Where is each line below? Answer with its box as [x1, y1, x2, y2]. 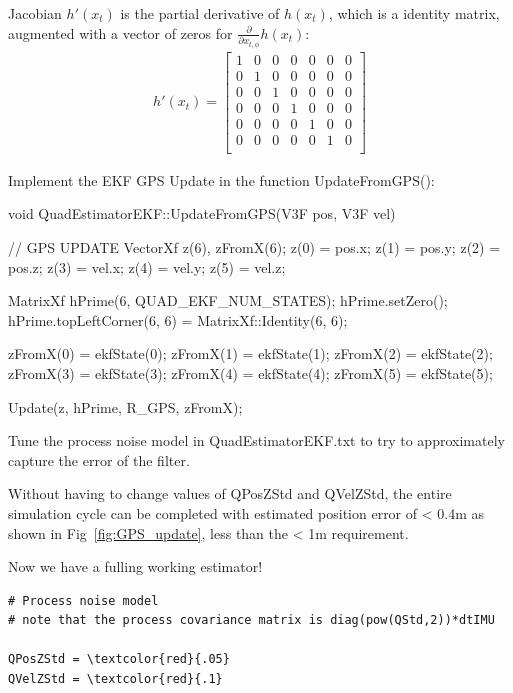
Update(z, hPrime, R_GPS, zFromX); [8, 396, 243, 417]
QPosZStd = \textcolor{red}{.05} [8, 652, 230, 667]
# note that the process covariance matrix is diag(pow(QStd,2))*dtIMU [8, 613, 495, 628]
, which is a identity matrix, [328, 3, 500, 23]
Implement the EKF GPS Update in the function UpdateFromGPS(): [8, 169, 435, 190]
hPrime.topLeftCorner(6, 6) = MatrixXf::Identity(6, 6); [8, 309, 348, 330]
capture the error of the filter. [8, 449, 190, 470]
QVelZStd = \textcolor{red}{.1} [8, 672, 223, 687]
